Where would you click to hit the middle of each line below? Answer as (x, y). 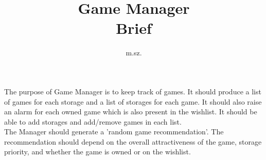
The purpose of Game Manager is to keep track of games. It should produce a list (133, 91)
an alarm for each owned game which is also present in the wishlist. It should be (131, 112)
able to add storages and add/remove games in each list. (93, 121)
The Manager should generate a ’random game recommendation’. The (114, 132)
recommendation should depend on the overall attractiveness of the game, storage (133, 141)
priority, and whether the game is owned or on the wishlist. (97, 152)
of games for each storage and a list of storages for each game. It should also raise (133, 101)
